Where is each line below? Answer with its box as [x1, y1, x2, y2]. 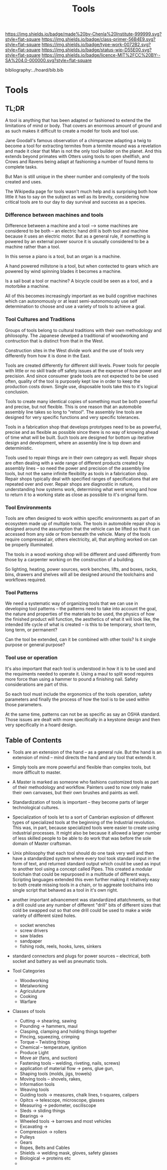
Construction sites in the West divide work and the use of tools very [5, 347, 144, 353]
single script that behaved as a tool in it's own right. [12, 887, 118, 893]
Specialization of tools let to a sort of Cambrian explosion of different [12, 814, 154, 820]
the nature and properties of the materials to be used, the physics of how [5, 611, 155, 617]
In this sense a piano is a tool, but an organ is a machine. [5, 253, 121, 259]
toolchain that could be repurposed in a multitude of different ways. [12, 871, 151, 877]
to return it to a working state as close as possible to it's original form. [5, 492, 148, 498]
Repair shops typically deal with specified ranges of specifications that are [5, 476, 158, 482]
